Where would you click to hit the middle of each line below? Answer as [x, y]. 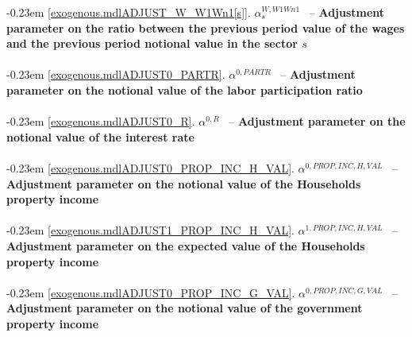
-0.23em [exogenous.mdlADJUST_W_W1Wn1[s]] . [129, 12]
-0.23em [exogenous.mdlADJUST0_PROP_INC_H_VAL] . [150, 167]
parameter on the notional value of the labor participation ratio [185, 89]
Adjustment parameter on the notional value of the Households [184, 183]
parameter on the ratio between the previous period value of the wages [206, 27]
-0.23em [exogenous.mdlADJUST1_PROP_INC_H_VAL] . [150, 230]
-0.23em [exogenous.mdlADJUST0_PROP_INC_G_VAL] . [151, 292]
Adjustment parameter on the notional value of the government [185, 308]
